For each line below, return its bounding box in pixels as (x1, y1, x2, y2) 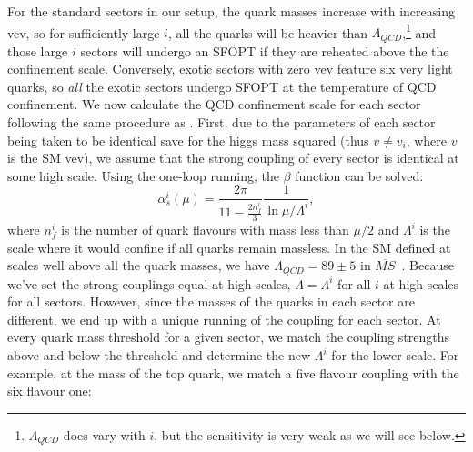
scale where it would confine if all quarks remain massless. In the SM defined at (7, 237, 451, 256)
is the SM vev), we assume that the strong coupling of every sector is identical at (7, 148, 459, 167)
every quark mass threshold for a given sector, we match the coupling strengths (7, 327, 449, 347)
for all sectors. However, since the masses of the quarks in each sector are (7, 292, 415, 311)
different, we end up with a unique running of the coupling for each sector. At (7, 309, 441, 328)
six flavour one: (7, 381, 92, 400)
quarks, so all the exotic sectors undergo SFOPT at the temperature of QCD (7, 76, 437, 95)
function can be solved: (295, 166, 424, 185)
